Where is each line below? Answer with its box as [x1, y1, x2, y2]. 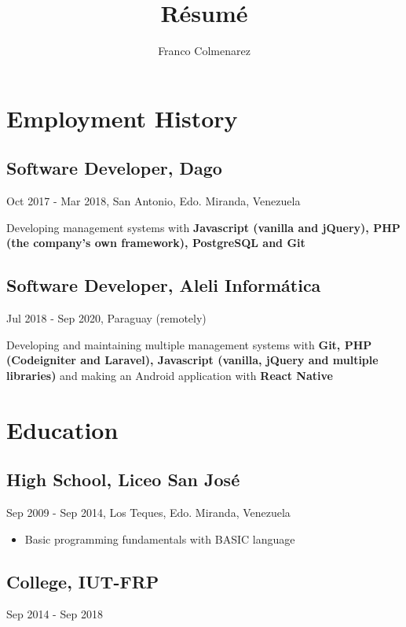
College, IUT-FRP [6, 569, 159, 593]
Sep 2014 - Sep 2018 [6, 606, 103, 622]
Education [6, 413, 119, 445]
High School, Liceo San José [6, 467, 240, 492]
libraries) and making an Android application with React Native [6, 367, 333, 383]
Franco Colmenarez [158, 42, 251, 59]
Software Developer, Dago [6, 156, 222, 180]
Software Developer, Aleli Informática [6, 273, 321, 297]
